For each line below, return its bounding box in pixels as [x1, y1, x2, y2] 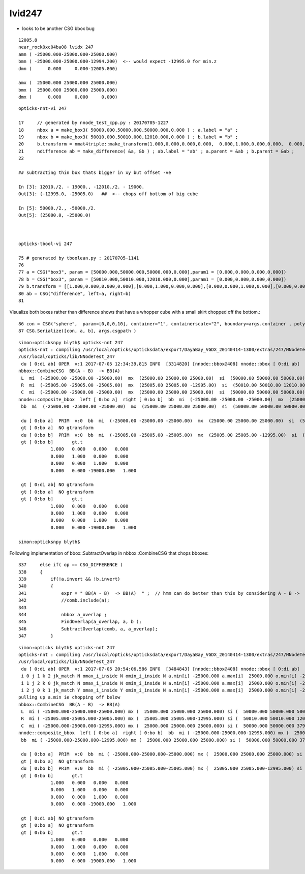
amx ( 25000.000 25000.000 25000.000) [18, 80, 118, 86]
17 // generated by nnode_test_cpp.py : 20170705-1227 [18, 120, 169, 126]
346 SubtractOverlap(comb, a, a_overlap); [18, 626, 158, 631]
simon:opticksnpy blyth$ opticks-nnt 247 [18, 340, 123, 345]
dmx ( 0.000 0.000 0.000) [18, 94, 118, 100]
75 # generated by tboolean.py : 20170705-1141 [18, 255, 139, 261]
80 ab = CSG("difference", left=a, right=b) [18, 290, 132, 296]
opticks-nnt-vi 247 [18, 106, 67, 111]
